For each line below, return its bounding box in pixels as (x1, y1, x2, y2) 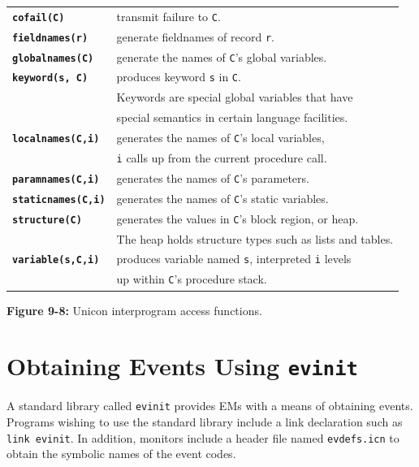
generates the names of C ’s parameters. (116, 169, 309, 186)
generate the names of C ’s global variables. (116, 48, 327, 65)
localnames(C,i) (12, 133, 100, 145)
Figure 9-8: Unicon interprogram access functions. (6, 301, 262, 318)
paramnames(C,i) (12, 173, 100, 185)
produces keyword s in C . (116, 68, 241, 85)
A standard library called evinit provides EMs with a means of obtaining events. (6, 397, 413, 414)
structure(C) (12, 214, 82, 226)
